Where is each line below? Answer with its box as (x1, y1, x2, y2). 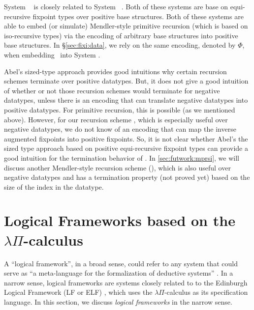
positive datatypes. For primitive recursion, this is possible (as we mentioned (4, 104, 235, 114)
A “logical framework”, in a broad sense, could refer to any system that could (4, 258, 238, 268)
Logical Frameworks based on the (4, 210, 235, 230)
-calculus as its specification (164, 287, 248, 297)
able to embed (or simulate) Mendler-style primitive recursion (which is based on (4, 21, 248, 31)
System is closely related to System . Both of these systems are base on (4, 1, 228, 11)
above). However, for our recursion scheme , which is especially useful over (4, 114, 228, 124)
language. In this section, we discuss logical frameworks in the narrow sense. (4, 296, 232, 307)
